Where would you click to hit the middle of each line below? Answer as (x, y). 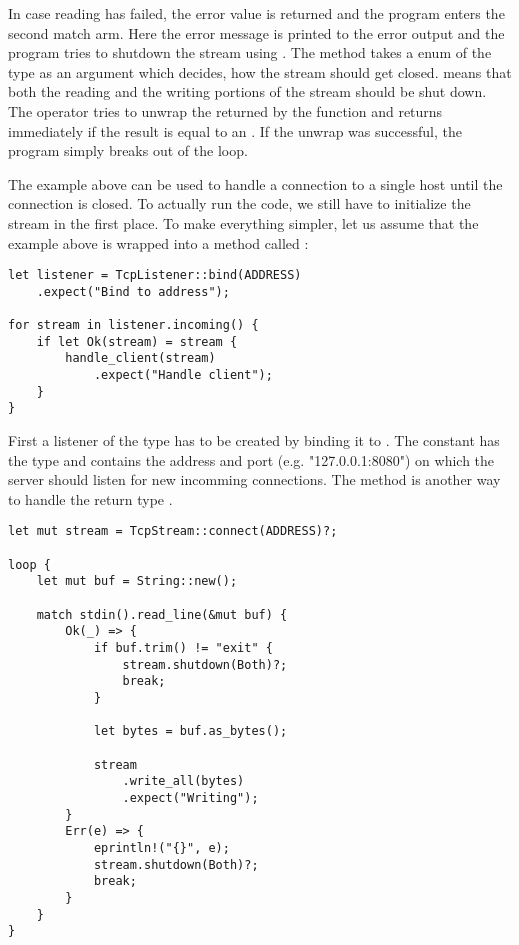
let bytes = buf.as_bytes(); (190, 731)
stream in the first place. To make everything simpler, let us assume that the (243, 222)
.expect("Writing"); (190, 797)
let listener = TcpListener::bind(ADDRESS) (155, 275)
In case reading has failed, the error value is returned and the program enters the (256, 13)
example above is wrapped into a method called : (158, 242)
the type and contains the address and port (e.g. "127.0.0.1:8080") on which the (251, 459)
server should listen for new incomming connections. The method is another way (254, 479)
